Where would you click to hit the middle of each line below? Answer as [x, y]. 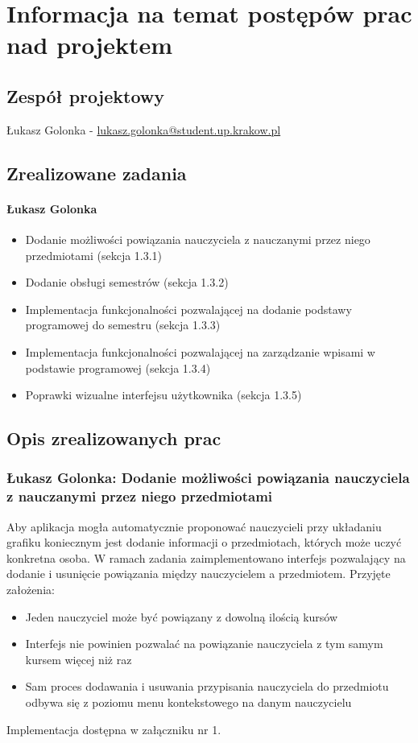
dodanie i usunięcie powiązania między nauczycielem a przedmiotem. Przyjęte [199, 574]
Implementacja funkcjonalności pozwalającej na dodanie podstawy [188, 309]
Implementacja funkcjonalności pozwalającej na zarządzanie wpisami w [200, 351]
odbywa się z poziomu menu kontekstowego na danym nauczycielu [188, 702]
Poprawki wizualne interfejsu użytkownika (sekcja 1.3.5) [163, 395]
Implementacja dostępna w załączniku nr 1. [114, 729]
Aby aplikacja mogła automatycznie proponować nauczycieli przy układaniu [194, 526]
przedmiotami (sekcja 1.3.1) [94, 255]
